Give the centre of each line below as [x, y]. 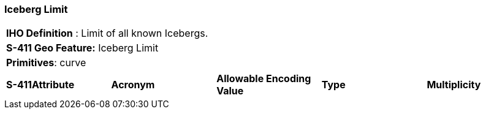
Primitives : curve [46, 63]
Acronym [133, 85]
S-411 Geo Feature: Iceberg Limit [82, 48]
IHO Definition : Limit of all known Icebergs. [107, 33]
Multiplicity [454, 85]
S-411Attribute [40, 85]
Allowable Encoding [264, 79]
